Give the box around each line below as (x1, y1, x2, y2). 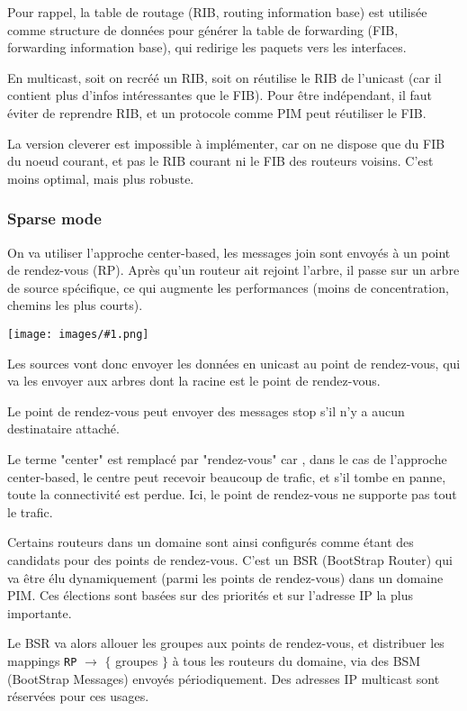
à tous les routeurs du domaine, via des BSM (172, 651, 421, 670)
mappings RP (7, 651, 77, 670)
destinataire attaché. (7, 419, 120, 438)
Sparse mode (7, 207, 102, 230)
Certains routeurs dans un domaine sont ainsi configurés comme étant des (7, 533, 414, 551)
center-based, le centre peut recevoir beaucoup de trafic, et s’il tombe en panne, (7, 467, 446, 486)
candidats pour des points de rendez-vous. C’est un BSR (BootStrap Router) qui (7, 550, 453, 569)
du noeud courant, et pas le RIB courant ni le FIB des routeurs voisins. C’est (7, 151, 434, 170)
